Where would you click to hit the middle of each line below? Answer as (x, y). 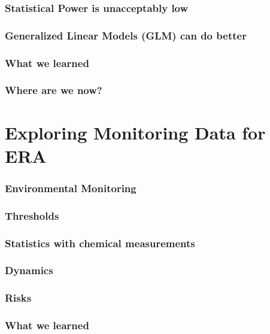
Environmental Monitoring (71, 188)
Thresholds (32, 215)
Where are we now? (54, 90)
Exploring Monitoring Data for (135, 132)
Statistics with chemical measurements (100, 243)
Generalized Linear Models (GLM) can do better (126, 35)
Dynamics (29, 270)
